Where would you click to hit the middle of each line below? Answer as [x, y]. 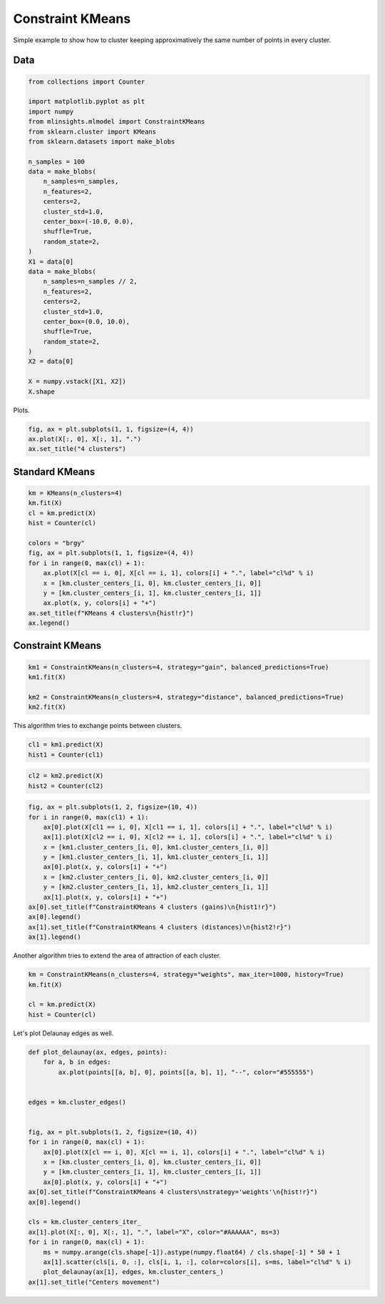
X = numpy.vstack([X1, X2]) [77, 382]
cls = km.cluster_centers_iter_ [85, 1222]
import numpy [51, 111]
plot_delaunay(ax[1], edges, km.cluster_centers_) [133, 1272]
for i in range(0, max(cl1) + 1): [88, 817]
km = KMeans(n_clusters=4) [75, 493]
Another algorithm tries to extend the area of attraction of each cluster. [117, 956]
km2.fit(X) [47, 707]
